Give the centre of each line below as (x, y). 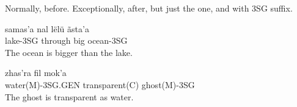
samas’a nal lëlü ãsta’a (47, 28)
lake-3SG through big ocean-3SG (66, 40)
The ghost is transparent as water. (69, 96)
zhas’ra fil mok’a (36, 73)
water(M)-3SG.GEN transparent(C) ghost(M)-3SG (100, 84)
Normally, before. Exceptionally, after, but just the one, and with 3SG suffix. (149, 8)
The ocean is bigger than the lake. (69, 52)
